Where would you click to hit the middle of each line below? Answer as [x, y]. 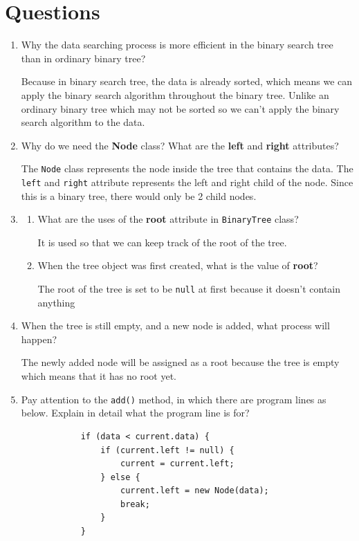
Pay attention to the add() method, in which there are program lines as [174, 399]
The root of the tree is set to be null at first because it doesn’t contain [189, 289]
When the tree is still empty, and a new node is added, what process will [175, 325]
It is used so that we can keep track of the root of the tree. [162, 242]
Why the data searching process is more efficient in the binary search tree [177, 45]
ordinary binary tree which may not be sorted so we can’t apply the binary [180, 108]
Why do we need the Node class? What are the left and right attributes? [180, 145]
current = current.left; [177, 464]
